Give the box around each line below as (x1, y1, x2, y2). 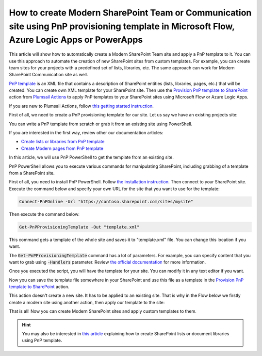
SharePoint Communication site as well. (9, 72, 88, 78)
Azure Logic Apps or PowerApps (9, 34, 143, 46)
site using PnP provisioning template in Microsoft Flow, (9, 21, 235, 32)
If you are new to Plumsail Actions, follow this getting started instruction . (9, 103, 154, 109)
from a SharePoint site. (9, 170, 55, 176)
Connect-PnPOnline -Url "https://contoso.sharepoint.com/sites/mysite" (19, 199, 194, 204)
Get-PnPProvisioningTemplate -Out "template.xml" (19, 224, 140, 230)
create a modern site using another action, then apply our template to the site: (9, 299, 165, 305)
